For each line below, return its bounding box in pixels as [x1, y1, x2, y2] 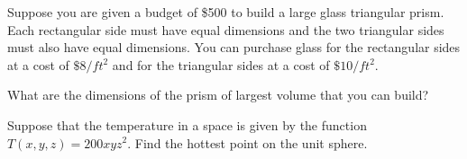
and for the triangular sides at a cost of [112, 55, 330, 74]
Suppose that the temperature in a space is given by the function [7, 115, 367, 134]
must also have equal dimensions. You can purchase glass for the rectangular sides [7, 38, 461, 57]
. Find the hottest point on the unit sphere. [127, 133, 368, 152]
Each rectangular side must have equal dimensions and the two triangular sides [7, 20, 444, 39]
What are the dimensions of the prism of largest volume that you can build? [7, 85, 429, 104]
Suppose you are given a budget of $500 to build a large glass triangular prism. [7, 3, 444, 21]
